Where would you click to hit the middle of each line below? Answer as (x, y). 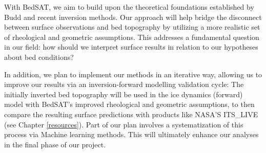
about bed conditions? (39, 57)
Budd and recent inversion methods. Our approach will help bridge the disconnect (133, 17)
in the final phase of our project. (55, 144)
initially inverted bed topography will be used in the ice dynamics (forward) (124, 94)
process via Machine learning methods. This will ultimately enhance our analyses (131, 134)
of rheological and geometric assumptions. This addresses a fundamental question (132, 37)
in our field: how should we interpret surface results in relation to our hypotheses (131, 47)
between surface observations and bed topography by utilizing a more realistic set (132, 27)
